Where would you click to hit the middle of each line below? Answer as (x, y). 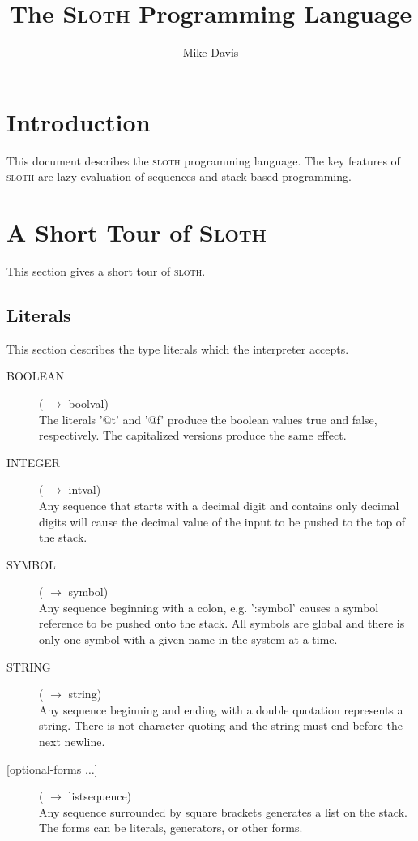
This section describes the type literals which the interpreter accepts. (178, 348)
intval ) (85, 489)
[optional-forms (44, 768)
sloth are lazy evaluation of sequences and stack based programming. (179, 176)
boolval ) (88, 403)
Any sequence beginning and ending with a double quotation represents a (221, 709)
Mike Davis (211, 52)
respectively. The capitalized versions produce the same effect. (193, 435)
